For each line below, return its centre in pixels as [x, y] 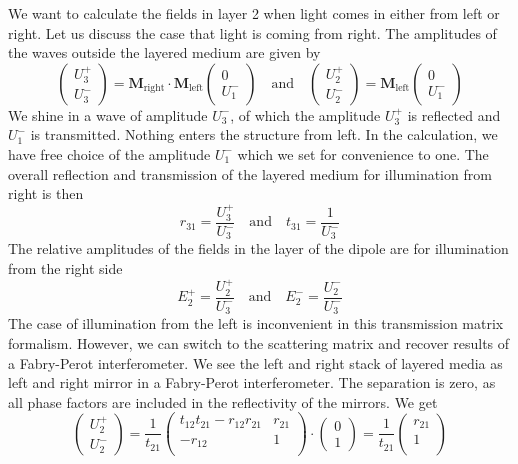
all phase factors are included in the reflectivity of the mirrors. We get [223, 401]
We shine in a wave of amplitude [108, 114]
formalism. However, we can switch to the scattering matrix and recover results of [259, 342]
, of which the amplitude [305, 114]
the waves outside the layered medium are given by [164, 52]
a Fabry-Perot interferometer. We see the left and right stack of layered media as [255, 362]
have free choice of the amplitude [109, 153]
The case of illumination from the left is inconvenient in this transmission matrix [256, 323]
